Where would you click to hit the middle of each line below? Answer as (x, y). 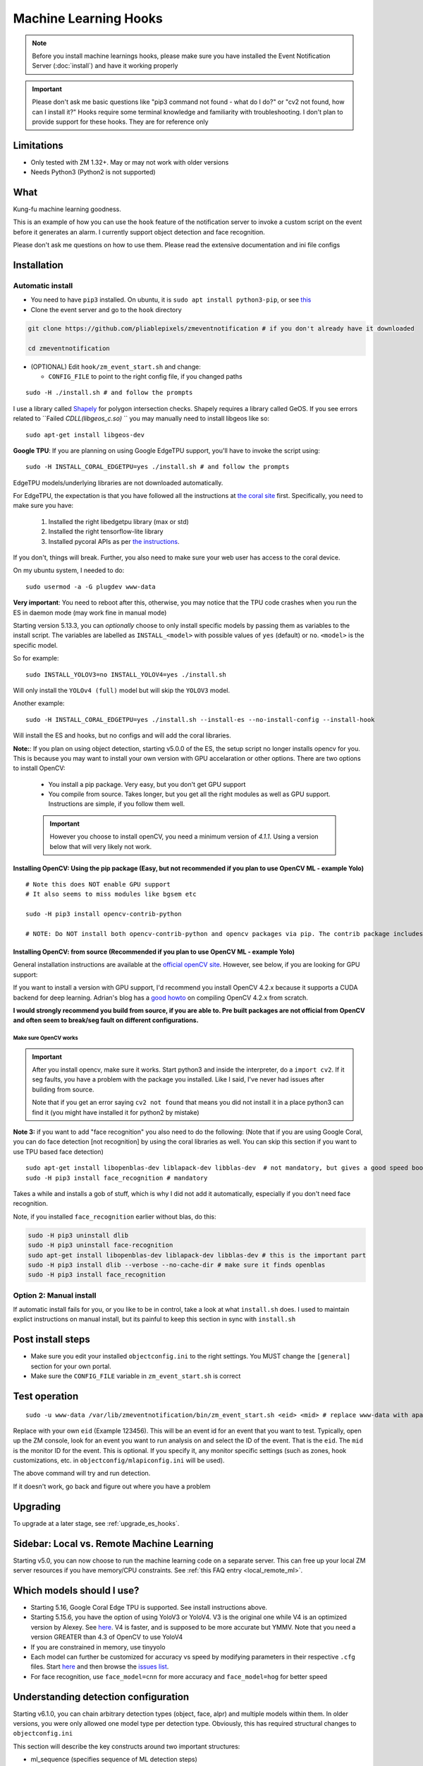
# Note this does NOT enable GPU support (98, 884)
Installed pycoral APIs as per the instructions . (114, 541)
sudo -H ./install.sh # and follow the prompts (109, 393)
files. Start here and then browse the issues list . (100, 1666)
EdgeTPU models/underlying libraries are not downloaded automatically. (118, 482)
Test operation (46, 1396)
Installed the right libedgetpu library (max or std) (119, 521)
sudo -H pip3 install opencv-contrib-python (104, 914)
